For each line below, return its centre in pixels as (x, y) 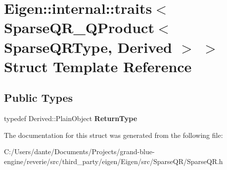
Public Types (39, 98)
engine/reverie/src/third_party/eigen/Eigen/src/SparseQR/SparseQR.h (113, 161)
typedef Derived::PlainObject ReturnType (71, 118)
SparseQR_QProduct (79, 27)
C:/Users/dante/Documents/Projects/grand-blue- (79, 151)
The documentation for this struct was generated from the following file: (113, 135)
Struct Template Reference (98, 66)
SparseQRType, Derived (88, 47)
